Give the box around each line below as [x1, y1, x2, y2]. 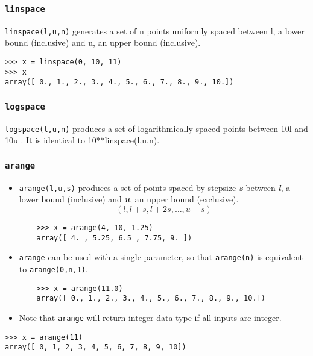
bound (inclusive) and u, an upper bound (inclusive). [5, 36, 201, 49]
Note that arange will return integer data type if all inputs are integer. [19, 311, 282, 323]
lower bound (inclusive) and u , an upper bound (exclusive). [19, 193, 239, 205]
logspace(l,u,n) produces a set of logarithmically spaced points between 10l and [5, 122, 308, 134]
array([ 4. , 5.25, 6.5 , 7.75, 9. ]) [36, 233, 192, 242]
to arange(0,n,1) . [19, 263, 88, 275]
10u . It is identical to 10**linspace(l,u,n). [5, 134, 160, 146]
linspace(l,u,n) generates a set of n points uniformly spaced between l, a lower [5, 24, 305, 37]
